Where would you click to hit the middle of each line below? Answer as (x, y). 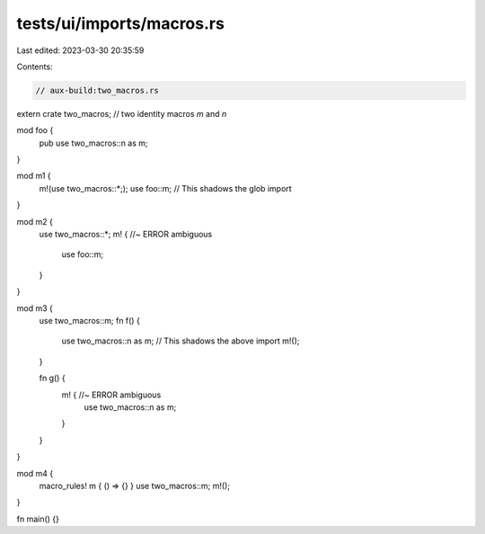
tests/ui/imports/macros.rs (120, 23)
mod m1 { (34, 176)
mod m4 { (35, 473)
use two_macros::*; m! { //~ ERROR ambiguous (126, 235)
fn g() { (53, 378)
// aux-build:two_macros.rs (97, 90)
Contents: (35, 67)
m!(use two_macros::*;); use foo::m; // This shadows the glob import (165, 188)
